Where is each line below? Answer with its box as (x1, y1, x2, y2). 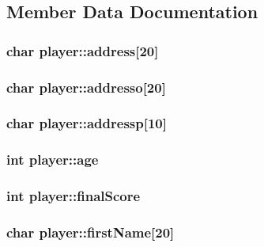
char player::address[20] (6, 40, 159, 60)
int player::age (6, 150, 99, 169)
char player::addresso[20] (6, 77, 166, 97)
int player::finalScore (6, 186, 141, 206)
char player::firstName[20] (6, 222, 175, 241)
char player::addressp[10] (6, 113, 167, 133)
